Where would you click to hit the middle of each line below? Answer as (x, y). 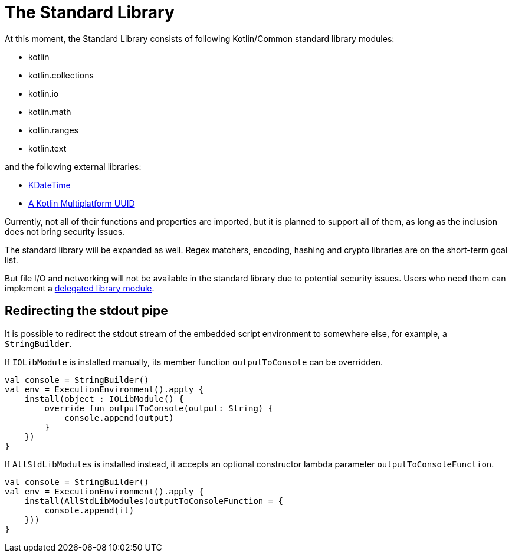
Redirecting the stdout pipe (86, 311)
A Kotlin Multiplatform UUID (82, 203)
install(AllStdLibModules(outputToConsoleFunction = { (154, 501)
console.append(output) (119, 417)
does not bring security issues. (65, 231)
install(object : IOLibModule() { (104, 399)
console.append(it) (89, 510)
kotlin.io (44, 93)
